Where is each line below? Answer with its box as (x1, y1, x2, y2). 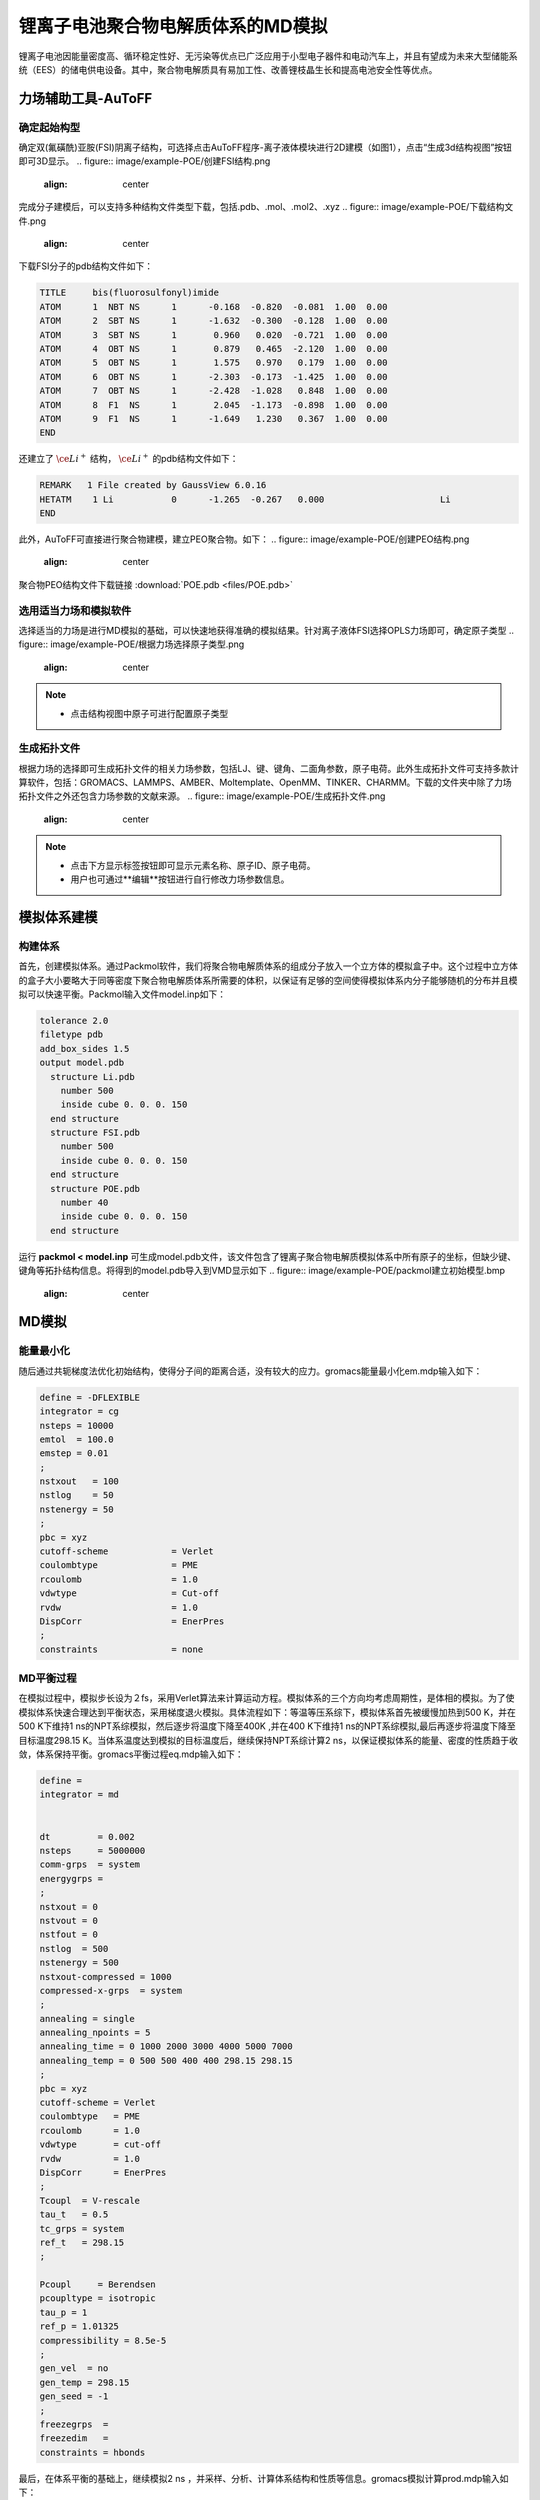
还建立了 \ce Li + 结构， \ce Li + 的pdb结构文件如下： (18, 451, 239, 465)
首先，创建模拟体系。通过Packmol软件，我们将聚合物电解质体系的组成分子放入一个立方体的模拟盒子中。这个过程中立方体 (18, 960, 519, 972)
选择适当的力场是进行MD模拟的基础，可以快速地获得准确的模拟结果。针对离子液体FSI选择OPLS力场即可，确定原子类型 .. (18, 624, 515, 636)
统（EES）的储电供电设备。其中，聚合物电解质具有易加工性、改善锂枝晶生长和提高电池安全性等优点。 (18, 63, 438, 75)
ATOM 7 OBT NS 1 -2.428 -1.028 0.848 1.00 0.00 (39, 385, 388, 397)
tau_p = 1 (39, 2306, 88, 2318)
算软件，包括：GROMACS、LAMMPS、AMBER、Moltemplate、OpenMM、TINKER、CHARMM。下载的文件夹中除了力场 (18, 776, 512, 789)
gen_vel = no (39, 2363, 109, 2374)
